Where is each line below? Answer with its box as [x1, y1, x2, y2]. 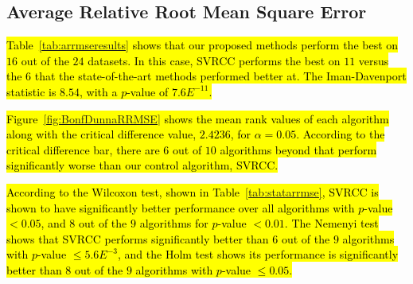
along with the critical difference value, [6, 126, 197, 142]
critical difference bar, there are [6, 141, 160, 158]
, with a [80, 83, 118, 99]
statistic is [6, 83, 56, 99]
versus [358, 52, 389, 68]
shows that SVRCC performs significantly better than [6, 230, 269, 247]
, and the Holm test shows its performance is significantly [118, 246, 399, 263]
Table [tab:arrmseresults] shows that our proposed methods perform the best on [6, 37, 399, 53]
